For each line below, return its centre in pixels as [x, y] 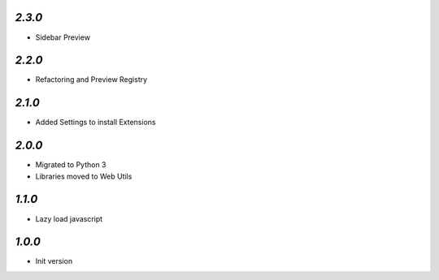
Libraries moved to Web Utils [84, 176]
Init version [54, 261]
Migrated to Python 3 [71, 165]
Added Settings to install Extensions [96, 123]
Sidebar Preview [63, 37]
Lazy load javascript [69, 218]
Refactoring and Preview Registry [91, 80]
